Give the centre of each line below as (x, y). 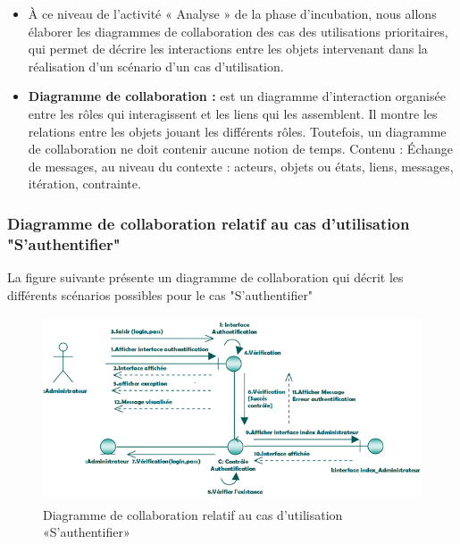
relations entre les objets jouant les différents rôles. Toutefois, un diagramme (237, 131)
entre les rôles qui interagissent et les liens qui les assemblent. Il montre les (233, 113)
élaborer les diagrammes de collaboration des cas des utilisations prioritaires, (238, 31)
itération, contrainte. (84, 184)
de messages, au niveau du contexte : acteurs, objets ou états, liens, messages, (241, 166)
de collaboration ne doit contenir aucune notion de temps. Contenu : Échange (240, 149)
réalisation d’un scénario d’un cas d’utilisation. (156, 66)
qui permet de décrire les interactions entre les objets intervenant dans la (228, 49)
